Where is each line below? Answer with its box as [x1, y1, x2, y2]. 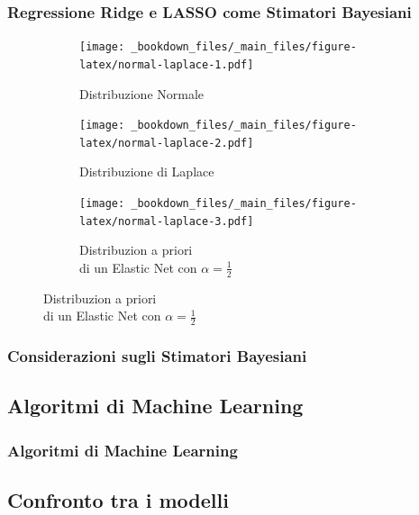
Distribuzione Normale [79, 84, 205, 103]
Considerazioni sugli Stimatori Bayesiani [7, 345, 307, 367]
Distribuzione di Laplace [79, 162, 214, 181]
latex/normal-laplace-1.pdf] [79, 58, 254, 71]
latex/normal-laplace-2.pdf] [79, 136, 254, 149]
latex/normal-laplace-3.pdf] [79, 214, 254, 228]
